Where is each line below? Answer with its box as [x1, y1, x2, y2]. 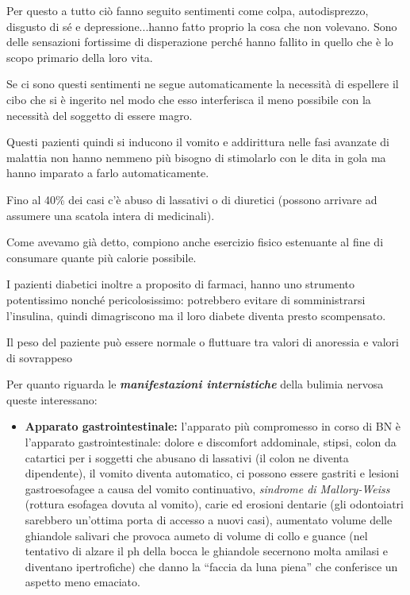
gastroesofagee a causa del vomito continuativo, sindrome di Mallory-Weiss [25, 480, 390, 496]
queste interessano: [6, 391, 98, 408]
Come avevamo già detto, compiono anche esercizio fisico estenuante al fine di [6, 234, 384, 250]
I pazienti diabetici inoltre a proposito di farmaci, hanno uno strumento [6, 276, 355, 292]
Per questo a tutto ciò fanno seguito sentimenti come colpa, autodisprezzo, [6, 2, 369, 18]
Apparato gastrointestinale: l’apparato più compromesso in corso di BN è [25, 418, 401, 435]
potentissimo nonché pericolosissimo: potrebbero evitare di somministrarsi [6, 291, 366, 307]
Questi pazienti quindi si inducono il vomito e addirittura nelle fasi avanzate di [6, 133, 389, 150]
